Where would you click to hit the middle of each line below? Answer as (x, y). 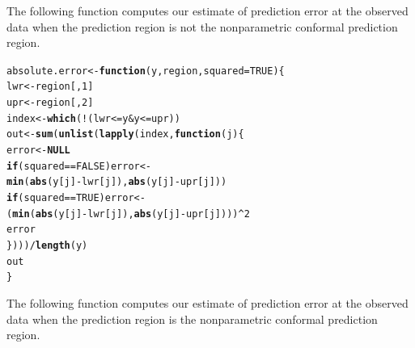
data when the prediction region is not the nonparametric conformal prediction (202, 26)
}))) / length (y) (47, 245)
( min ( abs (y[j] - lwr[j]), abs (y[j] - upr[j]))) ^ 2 (128, 214)
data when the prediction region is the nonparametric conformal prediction (192, 319)
